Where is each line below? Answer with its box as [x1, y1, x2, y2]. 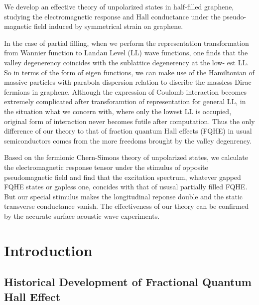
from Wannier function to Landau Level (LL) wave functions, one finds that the [4, 47, 248, 58]
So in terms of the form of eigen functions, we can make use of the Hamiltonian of [4, 67, 255, 77]
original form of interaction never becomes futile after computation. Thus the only [4, 116, 255, 126]
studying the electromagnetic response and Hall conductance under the [4, 11, 221, 21]
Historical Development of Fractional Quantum [4, 274, 252, 290]
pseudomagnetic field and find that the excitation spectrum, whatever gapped [4, 171, 241, 182]
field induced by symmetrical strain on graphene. [33, 21, 183, 31]
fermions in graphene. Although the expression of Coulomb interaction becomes [4, 86, 247, 97]
